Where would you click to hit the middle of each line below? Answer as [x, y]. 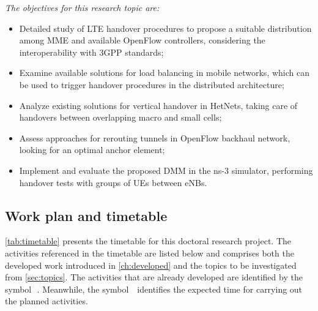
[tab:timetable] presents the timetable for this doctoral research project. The [148, 241]
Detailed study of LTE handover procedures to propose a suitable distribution [165, 28]
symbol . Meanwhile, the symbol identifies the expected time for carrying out [154, 289]
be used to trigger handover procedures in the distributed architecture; [152, 84]
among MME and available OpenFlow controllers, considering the [142, 40]
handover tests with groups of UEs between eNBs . [113, 182]
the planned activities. [46, 301]
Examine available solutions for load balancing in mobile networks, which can [164, 73]
